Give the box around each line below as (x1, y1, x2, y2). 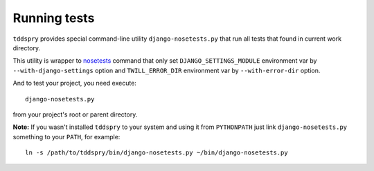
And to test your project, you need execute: (12, 79, 136, 88)
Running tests (12, 10, 95, 26)
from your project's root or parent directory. (12, 110, 138, 119)
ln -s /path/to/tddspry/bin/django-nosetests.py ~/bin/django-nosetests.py (25, 149, 288, 157)
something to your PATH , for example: (12, 132, 121, 141)
